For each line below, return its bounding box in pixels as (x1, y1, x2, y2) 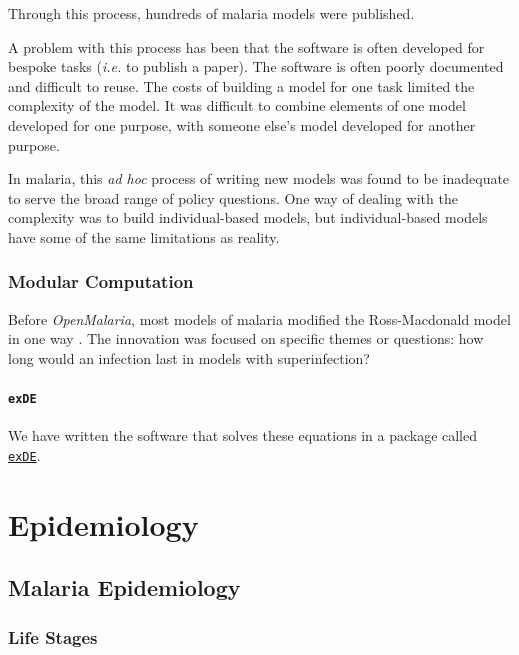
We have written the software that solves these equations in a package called (8, 425, 478, 446)
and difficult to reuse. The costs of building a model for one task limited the (8, 75, 475, 96)
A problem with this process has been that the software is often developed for (8, 36, 485, 57)
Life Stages (8, 624, 98, 649)
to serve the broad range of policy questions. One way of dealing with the (8, 187, 458, 208)
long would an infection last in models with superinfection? (8, 347, 370, 368)
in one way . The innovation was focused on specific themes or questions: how (8, 328, 484, 349)
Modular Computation (8, 269, 194, 294)
